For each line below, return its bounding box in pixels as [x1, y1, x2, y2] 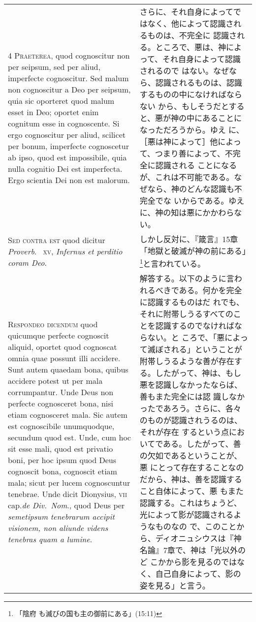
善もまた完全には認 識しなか [139, 391, 245, 403]
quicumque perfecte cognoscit [8, 330, 109, 342]
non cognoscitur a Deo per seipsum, [8, 84, 131, 95]
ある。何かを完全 [179, 284, 242, 296]
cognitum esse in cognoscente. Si [8, 118, 120, 129]
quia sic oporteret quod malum [8, 95, 115, 106]
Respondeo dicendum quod [8, 318, 98, 330]
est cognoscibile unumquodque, [8, 420, 115, 432]
